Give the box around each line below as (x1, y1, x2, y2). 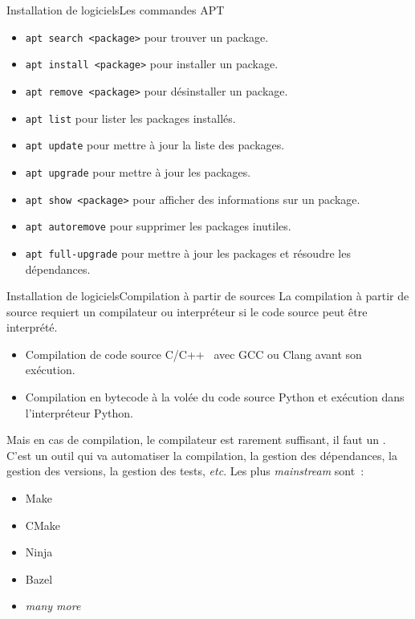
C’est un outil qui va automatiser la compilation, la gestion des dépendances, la (6, 446, 397, 463)
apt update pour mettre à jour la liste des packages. (25, 136, 285, 153)
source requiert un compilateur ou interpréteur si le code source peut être (6, 303, 368, 320)
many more (25, 597, 81, 614)
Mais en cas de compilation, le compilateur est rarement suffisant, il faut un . (6, 431, 386, 448)
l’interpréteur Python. (25, 404, 133, 421)
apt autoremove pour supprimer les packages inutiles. (25, 218, 291, 234)
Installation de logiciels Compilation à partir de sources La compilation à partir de (6, 287, 409, 304)
